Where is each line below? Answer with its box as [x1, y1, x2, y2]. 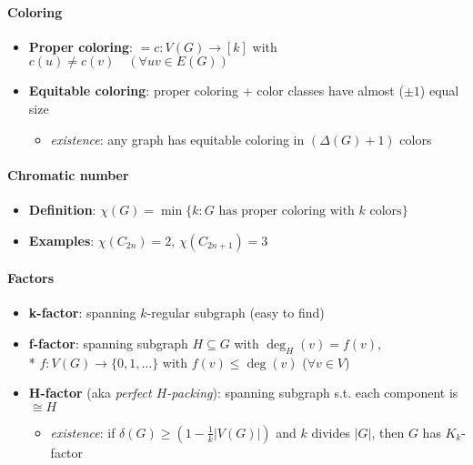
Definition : [28, 199, 96, 218]
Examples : [28, 230, 95, 249]
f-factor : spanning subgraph [28, 333, 188, 352]
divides [311, 422, 350, 441]
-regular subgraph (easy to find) [146, 303, 325, 322]
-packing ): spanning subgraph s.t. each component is [166, 383, 458, 402]
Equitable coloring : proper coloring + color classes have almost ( [28, 81, 404, 100]
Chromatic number [7, 165, 129, 184]
